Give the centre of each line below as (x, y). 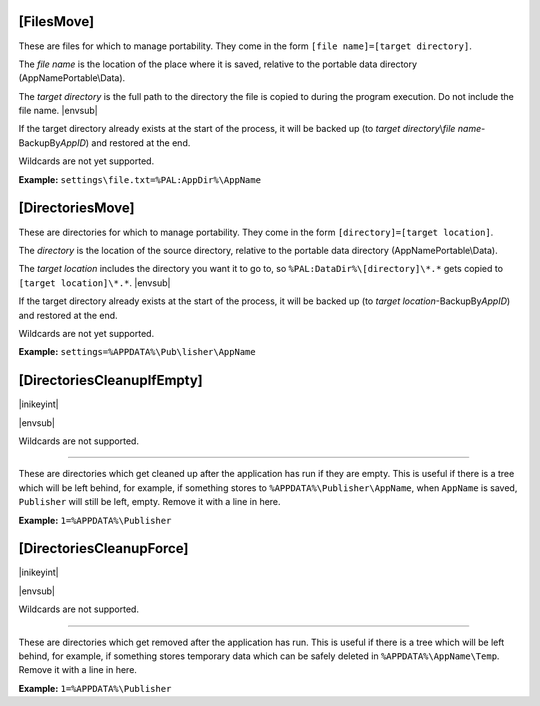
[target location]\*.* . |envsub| (94, 282)
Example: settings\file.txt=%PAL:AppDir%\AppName (140, 179)
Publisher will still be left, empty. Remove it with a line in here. (149, 502)
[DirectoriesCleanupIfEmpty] (111, 380)
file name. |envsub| (58, 111)
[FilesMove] (56, 21)
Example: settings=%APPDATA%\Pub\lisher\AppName (137, 352)
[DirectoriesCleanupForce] (103, 548)
